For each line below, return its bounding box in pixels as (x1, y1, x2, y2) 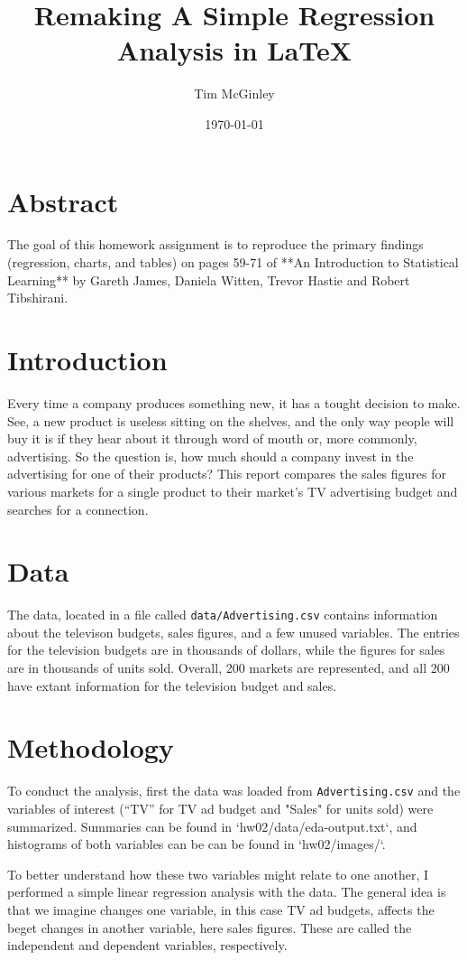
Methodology (7, 729, 174, 766)
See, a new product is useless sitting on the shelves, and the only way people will (7, 411, 454, 430)
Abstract (7, 182, 119, 219)
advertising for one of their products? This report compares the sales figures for (7, 464, 447, 483)
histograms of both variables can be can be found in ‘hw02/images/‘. (7, 834, 386, 853)
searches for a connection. (7, 499, 149, 518)
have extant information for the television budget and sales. (7, 676, 337, 694)
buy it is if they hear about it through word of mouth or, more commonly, (7, 429, 417, 448)
